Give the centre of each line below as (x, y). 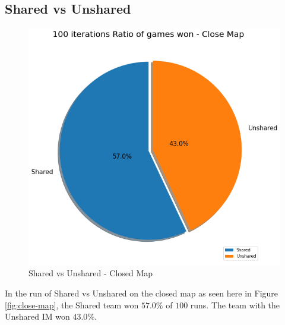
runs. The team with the (235, 305)
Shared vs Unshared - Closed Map (91, 273)
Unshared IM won (37, 316)
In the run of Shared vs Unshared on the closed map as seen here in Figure (142, 293)
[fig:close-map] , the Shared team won (72, 305)
